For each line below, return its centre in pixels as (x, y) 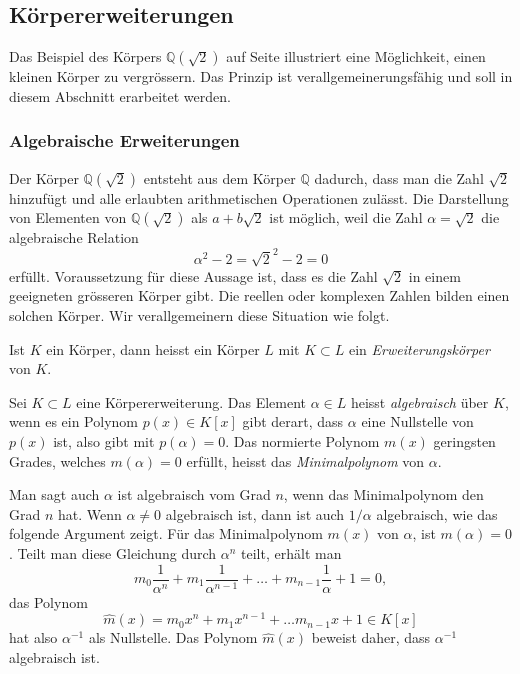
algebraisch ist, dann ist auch (255, 513)
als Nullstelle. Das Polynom (173, 637)
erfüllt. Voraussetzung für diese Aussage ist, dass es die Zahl (193, 275)
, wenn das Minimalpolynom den (383, 494)
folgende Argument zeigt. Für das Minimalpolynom (166, 533)
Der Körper (44, 177)
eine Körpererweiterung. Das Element (191, 401)
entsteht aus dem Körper (219, 177)
